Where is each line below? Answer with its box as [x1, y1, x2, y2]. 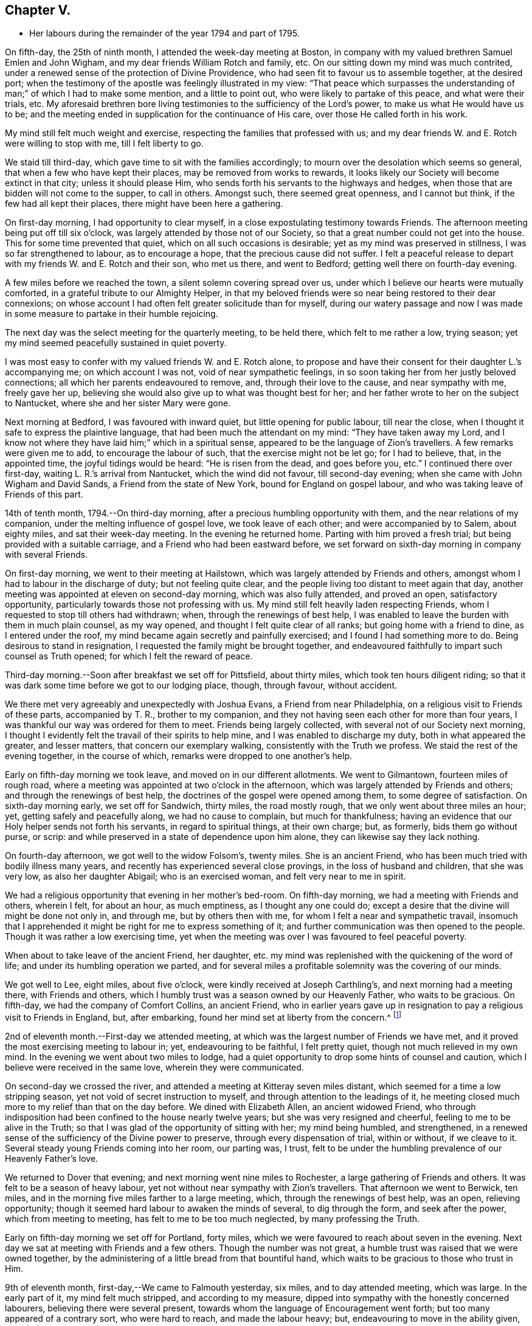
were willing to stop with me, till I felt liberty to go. [5, 138, 204, 149]
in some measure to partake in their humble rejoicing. [5, 308, 218, 319]
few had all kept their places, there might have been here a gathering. [5, 198, 283, 209]
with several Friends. [5, 549, 88, 560]
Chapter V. [5, 2, 71, 18]
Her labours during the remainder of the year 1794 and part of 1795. [29, 28, 300, 39]
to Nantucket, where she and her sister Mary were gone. [5, 398, 231, 409]
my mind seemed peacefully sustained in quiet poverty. [5, 338, 227, 349]
